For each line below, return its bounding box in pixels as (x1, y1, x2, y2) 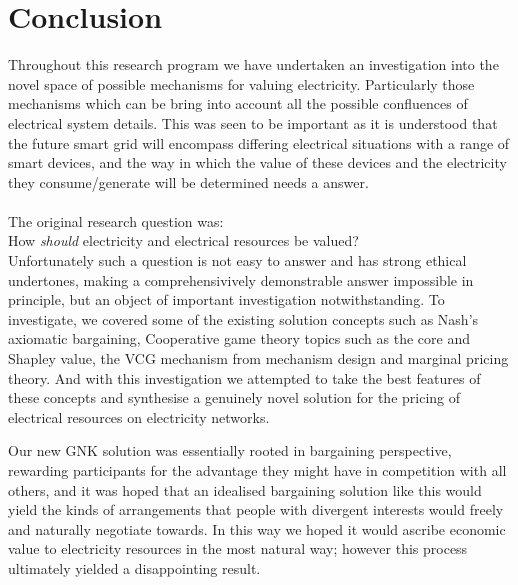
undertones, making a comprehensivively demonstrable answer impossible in (8, 269, 474, 290)
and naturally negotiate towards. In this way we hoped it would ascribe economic (8, 518, 506, 539)
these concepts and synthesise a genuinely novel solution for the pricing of (8, 387, 461, 408)
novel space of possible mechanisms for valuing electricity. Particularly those (8, 73, 475, 94)
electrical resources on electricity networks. (8, 406, 270, 427)
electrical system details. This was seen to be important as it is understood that (8, 112, 498, 133)
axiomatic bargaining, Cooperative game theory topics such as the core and (8, 328, 470, 349)
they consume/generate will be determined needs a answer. (8, 171, 369, 192)
